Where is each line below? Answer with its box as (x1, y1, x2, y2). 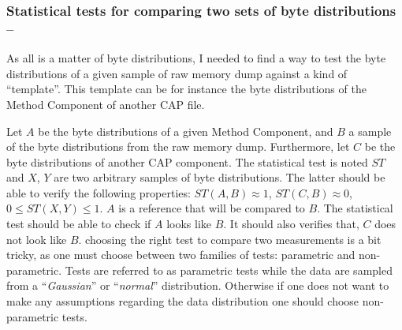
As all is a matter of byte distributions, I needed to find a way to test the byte (6, 50, 386, 66)
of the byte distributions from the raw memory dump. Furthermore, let (6, 138, 350, 155)
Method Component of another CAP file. (6, 96, 205, 112)
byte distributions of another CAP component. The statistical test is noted (6, 153, 368, 170)
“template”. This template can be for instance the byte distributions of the (6, 81, 367, 97)
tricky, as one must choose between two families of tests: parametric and (6, 246, 355, 263)
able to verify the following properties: (6, 184, 191, 201)
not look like (6, 231, 67, 247)
